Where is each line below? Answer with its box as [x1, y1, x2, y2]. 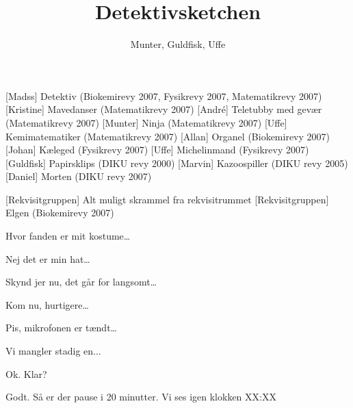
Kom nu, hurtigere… [5, 297, 89, 311]
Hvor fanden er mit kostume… [5, 229, 131, 243]
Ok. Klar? [5, 366, 47, 381]
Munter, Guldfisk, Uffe [130, 37, 226, 51]
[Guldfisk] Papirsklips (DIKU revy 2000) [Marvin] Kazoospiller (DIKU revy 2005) [5, 155, 348, 170]
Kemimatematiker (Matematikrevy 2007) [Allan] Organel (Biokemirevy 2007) [5, 129, 330, 143]
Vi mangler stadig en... [5, 344, 101, 358]
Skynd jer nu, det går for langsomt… [5, 275, 157, 289]
